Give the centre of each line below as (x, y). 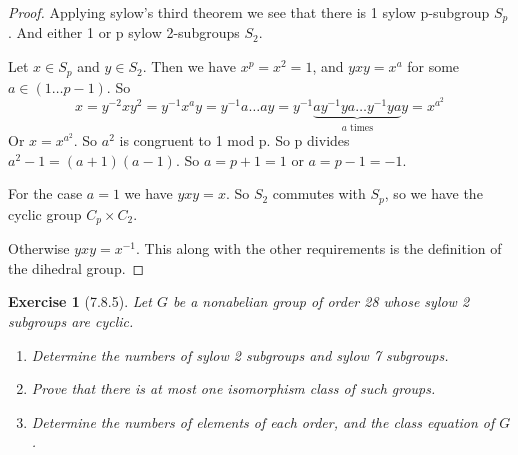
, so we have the (433, 193)
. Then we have (189, 66)
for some (433, 66)
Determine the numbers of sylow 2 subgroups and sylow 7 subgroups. (240, 354)
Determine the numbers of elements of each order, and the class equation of (263, 421)
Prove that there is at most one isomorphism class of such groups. (233, 388)
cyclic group (45, 213)
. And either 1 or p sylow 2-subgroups (124, 32)
